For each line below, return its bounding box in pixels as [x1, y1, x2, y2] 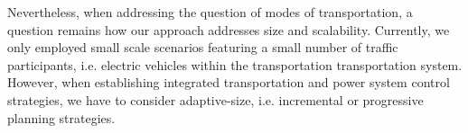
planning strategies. [7, 108, 116, 127]
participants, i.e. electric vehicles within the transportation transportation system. [7, 55, 463, 74]
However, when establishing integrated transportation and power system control [7, 73, 450, 92]
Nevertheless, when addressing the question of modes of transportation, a [7, 3, 413, 21]
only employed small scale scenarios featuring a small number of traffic [7, 38, 398, 57]
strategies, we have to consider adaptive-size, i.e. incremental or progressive [7, 90, 424, 109]
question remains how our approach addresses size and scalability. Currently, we [7, 20, 450, 39]
